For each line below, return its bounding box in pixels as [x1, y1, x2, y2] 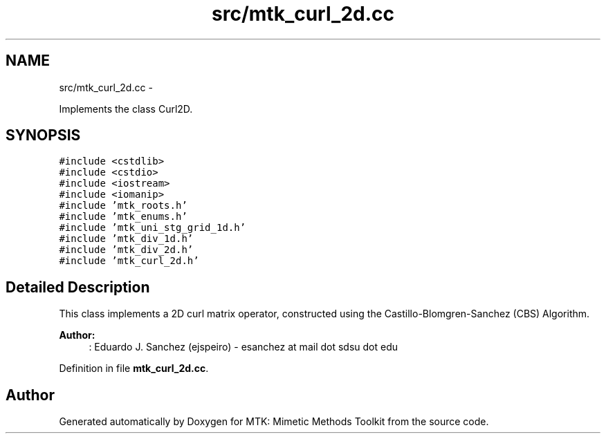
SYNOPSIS [6, 127, 81, 144]
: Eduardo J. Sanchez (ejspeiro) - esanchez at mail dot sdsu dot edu [89, 341, 398, 353]
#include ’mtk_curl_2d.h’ [59, 255, 199, 267]
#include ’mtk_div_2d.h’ [59, 244, 194, 256]
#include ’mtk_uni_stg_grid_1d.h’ [59, 222, 246, 234]
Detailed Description [6, 278, 150, 296]
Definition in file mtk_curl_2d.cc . [59, 362, 209, 375]
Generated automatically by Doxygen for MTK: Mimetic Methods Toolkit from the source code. [59, 415, 489, 428]
